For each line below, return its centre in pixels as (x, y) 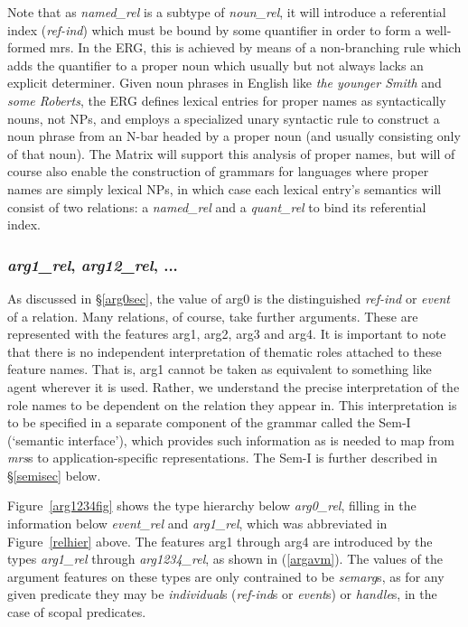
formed (27, 47)
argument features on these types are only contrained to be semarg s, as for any (226, 576)
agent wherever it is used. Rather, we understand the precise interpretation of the (234, 386)
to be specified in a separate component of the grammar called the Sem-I (209, 422)
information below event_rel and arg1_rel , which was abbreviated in (197, 524)
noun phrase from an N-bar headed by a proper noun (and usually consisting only (234, 136)
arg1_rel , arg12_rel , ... (93, 264)
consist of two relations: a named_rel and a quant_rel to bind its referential (217, 206)
